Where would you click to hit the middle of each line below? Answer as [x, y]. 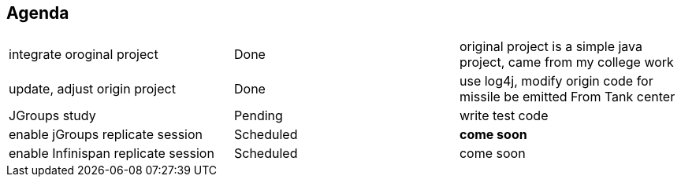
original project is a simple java [551, 47]
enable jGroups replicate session [106, 135]
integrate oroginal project [84, 55]
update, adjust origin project [92, 89]
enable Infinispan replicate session [112, 154]
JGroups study [52, 116]
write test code [504, 116]
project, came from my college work [566, 62]
